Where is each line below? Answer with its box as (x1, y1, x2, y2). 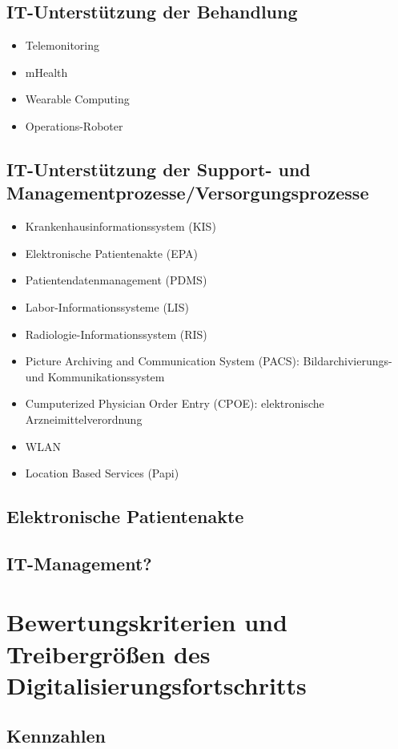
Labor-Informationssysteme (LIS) (25, 298, 189, 315)
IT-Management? (6, 550, 152, 575)
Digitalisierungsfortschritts (6, 668, 307, 701)
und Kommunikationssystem (25, 368, 165, 385)
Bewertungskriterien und (6, 606, 287, 638)
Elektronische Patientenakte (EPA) (25, 244, 198, 261)
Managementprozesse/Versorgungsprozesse (6, 180, 369, 205)
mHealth (25, 63, 68, 80)
